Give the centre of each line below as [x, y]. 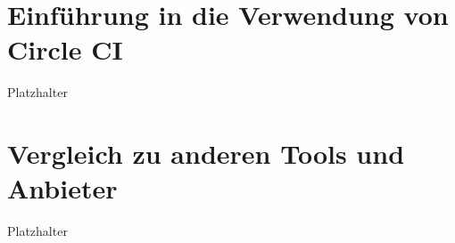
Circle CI [65, 49]
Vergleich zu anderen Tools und [206, 154]
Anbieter [62, 188]
